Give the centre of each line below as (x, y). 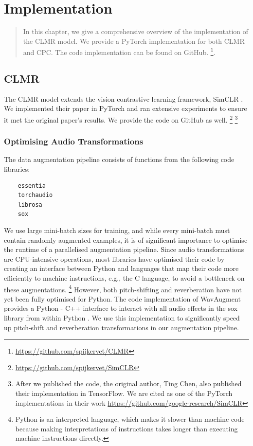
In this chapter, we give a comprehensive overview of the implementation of (136, 31)
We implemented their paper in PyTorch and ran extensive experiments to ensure (126, 108)
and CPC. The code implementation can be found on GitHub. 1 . (119, 51)
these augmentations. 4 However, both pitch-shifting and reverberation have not (123, 288)
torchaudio (35, 195)
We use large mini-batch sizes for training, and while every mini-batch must (117, 230)
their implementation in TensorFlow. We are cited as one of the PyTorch (124, 393)
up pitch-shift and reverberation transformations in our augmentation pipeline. (121, 327)
